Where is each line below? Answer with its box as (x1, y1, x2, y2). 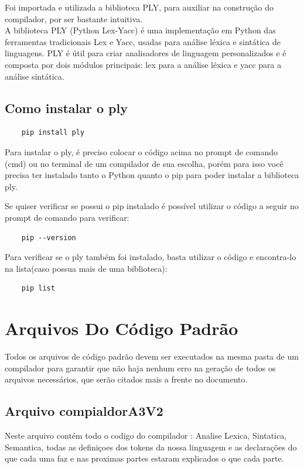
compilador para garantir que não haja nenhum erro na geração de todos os (5, 361, 276, 374)
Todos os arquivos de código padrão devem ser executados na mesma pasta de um (5, 350, 299, 363)
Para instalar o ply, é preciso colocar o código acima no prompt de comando (5, 145, 278, 158)
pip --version (21, 233, 76, 242)
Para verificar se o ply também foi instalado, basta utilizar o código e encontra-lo (5, 251, 296, 263)
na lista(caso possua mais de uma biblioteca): (5, 262, 168, 274)
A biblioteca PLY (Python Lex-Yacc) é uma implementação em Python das (5, 24, 276, 36)
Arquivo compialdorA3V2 (5, 402, 163, 420)
